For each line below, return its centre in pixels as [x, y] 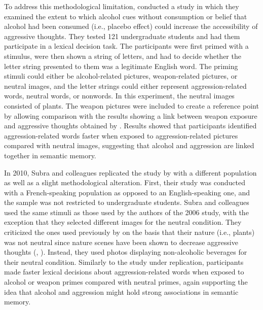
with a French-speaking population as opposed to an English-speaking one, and [127, 192]
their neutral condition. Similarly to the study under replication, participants [124, 262]
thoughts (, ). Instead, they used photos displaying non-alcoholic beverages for [126, 252]
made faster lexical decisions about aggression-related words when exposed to [124, 272]
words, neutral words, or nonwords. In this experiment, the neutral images [119, 96]
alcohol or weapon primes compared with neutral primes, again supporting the [126, 282]
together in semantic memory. [50, 155]
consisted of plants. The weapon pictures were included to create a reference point [131, 105]
